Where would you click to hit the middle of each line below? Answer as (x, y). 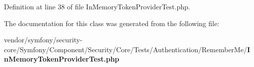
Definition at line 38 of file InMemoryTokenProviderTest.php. (97, 6)
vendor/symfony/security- (43, 40)
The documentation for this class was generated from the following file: (112, 23)
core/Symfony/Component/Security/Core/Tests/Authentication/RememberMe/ (126, 49)
